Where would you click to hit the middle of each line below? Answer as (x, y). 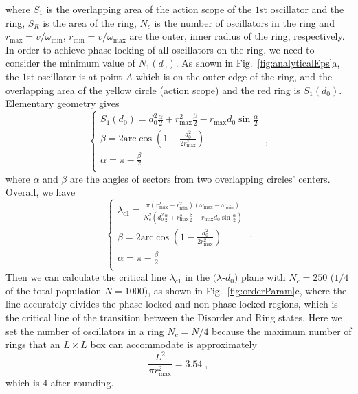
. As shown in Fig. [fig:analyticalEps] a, (258, 63)
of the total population (54, 290)
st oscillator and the (302, 9)
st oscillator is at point (75, 76)
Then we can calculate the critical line (86, 277)
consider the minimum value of (70, 63)
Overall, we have (41, 192)
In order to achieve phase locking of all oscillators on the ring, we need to (160, 49)
